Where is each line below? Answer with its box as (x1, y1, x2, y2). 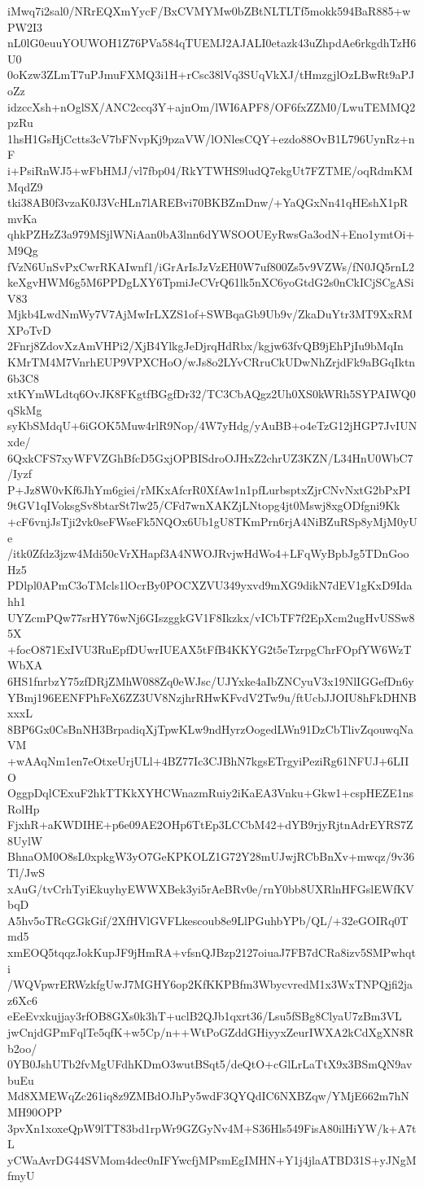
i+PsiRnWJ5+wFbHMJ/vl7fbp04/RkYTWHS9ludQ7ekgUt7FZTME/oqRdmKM (7, 161, 413, 178)
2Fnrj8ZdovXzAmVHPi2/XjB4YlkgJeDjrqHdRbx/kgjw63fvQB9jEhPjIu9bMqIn (7, 337, 404, 354)
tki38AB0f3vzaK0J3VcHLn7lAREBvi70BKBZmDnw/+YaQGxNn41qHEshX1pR (7, 194, 409, 211)
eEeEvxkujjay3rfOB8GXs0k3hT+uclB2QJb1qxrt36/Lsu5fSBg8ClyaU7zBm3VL (7, 1007, 402, 1024)
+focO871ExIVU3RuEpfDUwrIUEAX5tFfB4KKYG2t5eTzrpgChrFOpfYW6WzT (7, 640, 412, 657)
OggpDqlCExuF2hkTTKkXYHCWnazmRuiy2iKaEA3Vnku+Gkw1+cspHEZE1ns (7, 784, 414, 801)
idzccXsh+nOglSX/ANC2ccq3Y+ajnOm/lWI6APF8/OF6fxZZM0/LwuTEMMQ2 (7, 98, 416, 115)
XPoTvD (7, 321, 51, 338)
